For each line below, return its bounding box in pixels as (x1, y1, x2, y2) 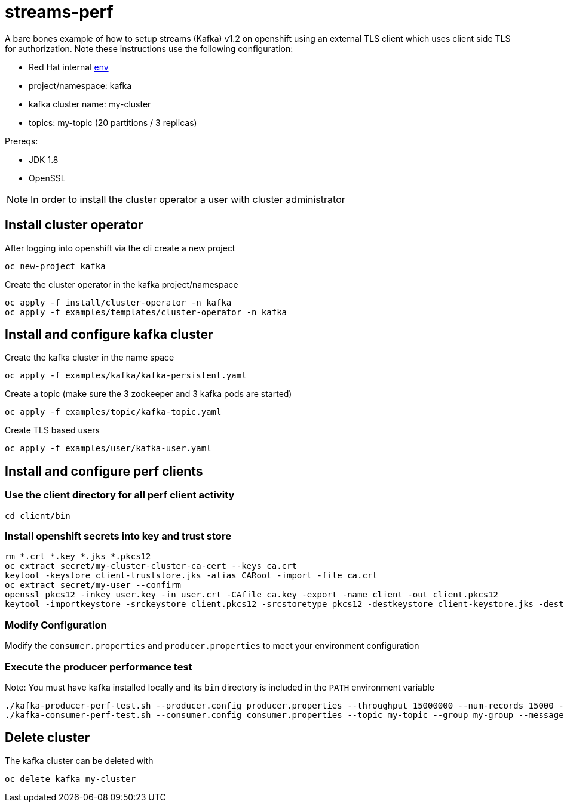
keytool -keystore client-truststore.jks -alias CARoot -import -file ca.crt (5, 571, 378, 581)
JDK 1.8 (29, 154, 59, 165)
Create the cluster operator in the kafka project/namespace (5, 279, 238, 289)
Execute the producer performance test (5, 660, 192, 673)
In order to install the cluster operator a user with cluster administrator (30, 193, 345, 205)
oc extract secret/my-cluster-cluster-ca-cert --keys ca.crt (5, 561, 297, 571)
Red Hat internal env (29, 61, 109, 72)
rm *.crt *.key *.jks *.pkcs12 (5, 552, 151, 562)
